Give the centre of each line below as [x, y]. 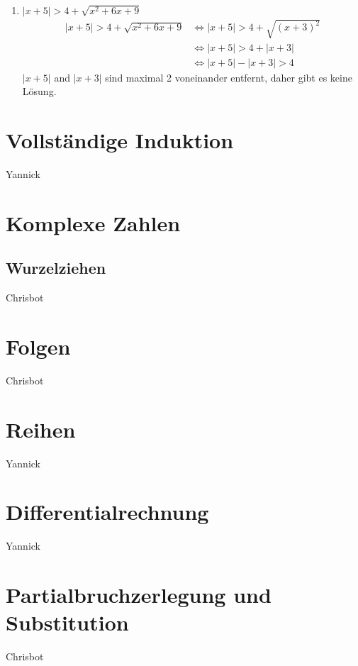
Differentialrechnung [107, 512]
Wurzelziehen [56, 268]
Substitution [67, 622]
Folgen [38, 346]
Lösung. [39, 91]
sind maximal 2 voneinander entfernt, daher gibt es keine [229, 77]
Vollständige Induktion [120, 140]
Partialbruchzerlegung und [139, 595]
